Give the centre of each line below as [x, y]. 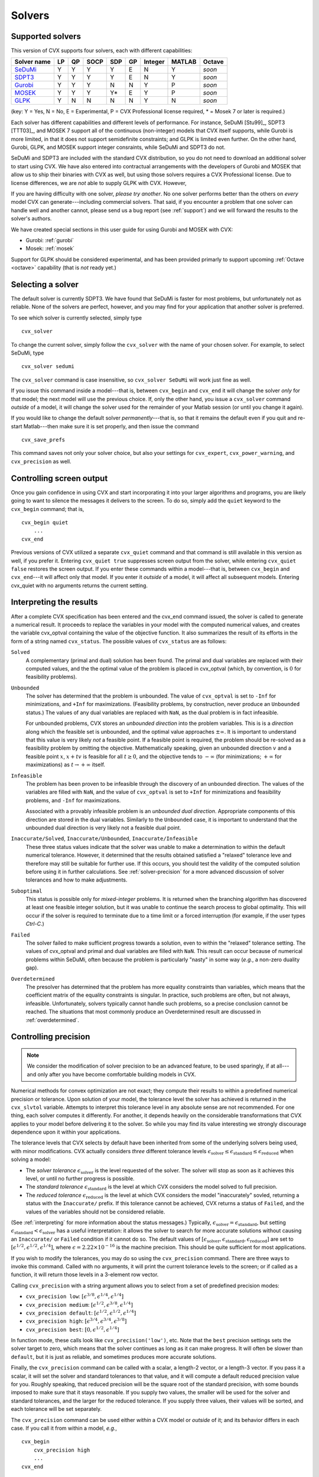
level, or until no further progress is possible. [80, 1179]
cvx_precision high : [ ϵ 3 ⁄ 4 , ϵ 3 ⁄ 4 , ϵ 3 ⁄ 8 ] [76, 1321]
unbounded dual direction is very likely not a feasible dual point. [103, 828]
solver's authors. [31, 219]
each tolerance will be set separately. [56, 1409]
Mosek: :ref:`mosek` [50, 249]
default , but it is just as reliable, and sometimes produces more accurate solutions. [114, 1356]
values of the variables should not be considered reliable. [95, 1212]
